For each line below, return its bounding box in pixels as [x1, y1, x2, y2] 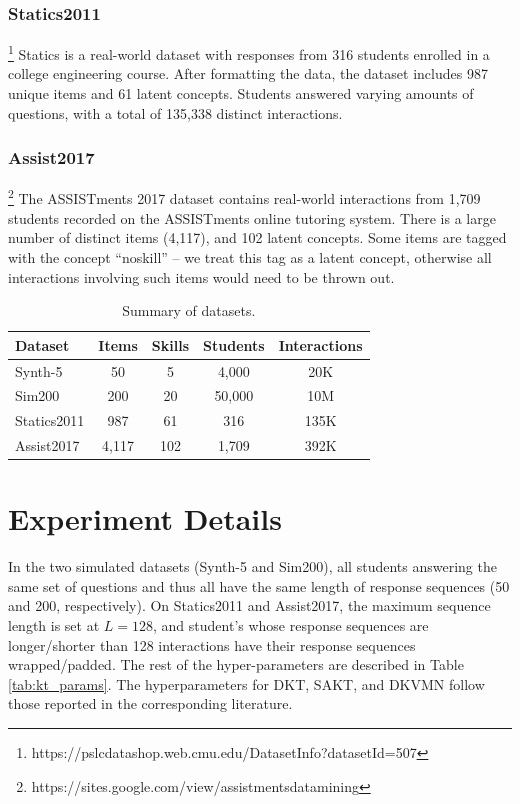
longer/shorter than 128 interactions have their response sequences [8, 634, 416, 655]
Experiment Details [8, 498, 282, 539]
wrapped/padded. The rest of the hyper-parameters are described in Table [8, 654, 464, 675]
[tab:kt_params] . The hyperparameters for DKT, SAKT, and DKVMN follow [8, 673, 485, 694]
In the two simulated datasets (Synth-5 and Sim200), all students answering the [8, 556, 497, 577]
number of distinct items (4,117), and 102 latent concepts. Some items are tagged [8, 227, 507, 248]
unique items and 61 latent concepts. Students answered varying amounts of [8, 83, 474, 104]
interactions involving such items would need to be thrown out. [8, 266, 395, 287]
